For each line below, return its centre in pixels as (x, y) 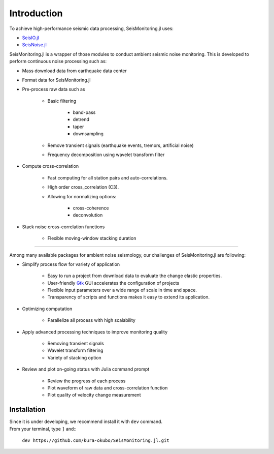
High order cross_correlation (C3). (83, 187)
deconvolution (88, 215)
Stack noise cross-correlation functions (63, 227)
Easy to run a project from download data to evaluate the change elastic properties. (135, 276)
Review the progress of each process (87, 381)
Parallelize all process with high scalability (91, 320)
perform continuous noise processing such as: (58, 62)
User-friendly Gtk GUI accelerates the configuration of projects (113, 283)
